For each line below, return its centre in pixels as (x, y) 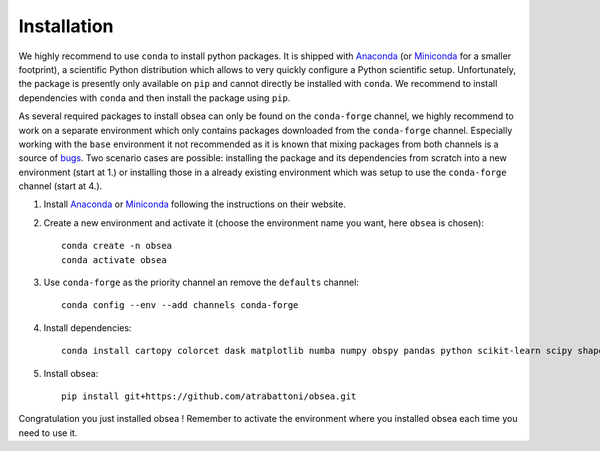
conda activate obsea (114, 259)
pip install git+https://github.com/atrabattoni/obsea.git (209, 396)
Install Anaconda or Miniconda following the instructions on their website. (195, 204)
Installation (66, 26)
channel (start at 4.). (60, 186)
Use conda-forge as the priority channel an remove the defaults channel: (201, 282)
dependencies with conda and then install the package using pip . (154, 97)
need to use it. (48, 432)
